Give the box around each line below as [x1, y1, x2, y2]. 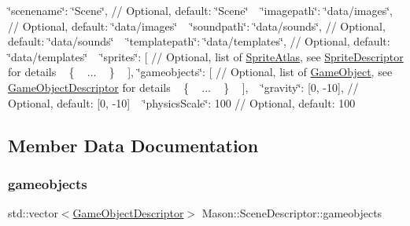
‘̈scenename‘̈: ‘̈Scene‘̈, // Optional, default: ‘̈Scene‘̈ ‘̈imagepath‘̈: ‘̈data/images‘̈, [8, 2, 393, 18]
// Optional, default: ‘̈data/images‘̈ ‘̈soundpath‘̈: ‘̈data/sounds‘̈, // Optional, [8, 17, 386, 34]
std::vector [8, 205, 58, 221]
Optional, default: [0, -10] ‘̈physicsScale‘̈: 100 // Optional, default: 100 [8, 94, 356, 111]
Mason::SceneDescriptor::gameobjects [201, 205, 382, 221]
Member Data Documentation [8, 133, 259, 157]
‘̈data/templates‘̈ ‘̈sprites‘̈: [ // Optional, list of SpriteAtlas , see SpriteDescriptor [8, 48, 404, 64]
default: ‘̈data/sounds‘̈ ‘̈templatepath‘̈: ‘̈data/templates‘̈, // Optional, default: [8, 33, 390, 49]
